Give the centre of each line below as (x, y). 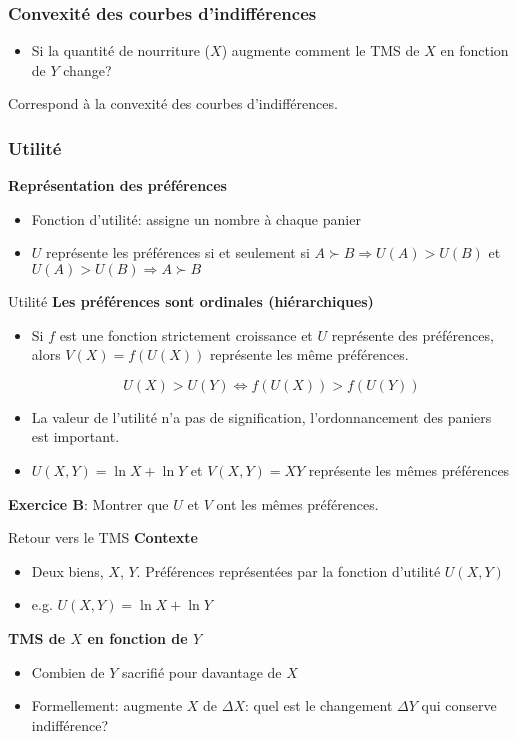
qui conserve (459, 705)
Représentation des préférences (117, 185)
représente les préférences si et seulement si (178, 252)
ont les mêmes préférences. (297, 503)
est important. (75, 436)
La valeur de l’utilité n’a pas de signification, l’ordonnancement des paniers (261, 416)
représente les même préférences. (309, 354)
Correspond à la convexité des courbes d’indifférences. (173, 103)
